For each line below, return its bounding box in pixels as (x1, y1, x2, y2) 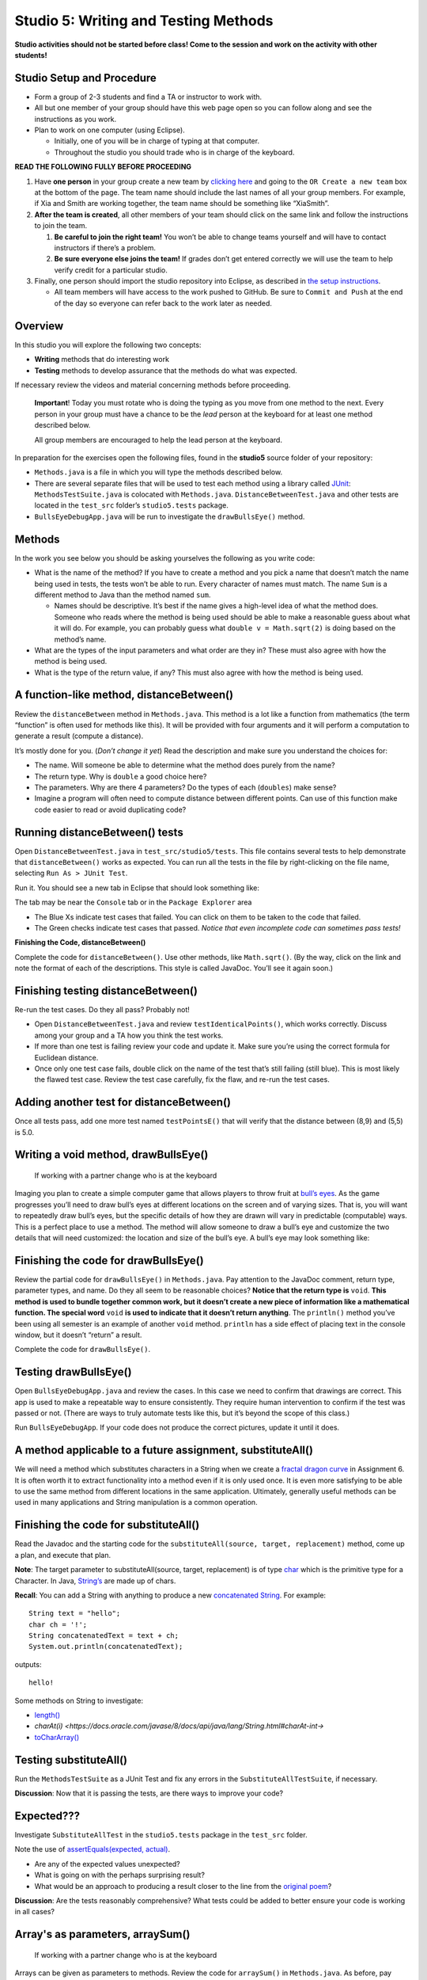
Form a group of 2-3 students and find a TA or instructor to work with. (34, 92, 263, 101)
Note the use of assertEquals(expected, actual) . (14, 1845, 170, 1854)
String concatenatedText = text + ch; (28, 1632, 179, 1640)
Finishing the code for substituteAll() (14, 1518, 200, 1532)
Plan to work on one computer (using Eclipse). (34, 125, 185, 135)
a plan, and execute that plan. (14, 1550, 111, 1559)
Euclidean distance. (34, 1053, 99, 1062)
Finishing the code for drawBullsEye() (14, 1254, 205, 1267)
